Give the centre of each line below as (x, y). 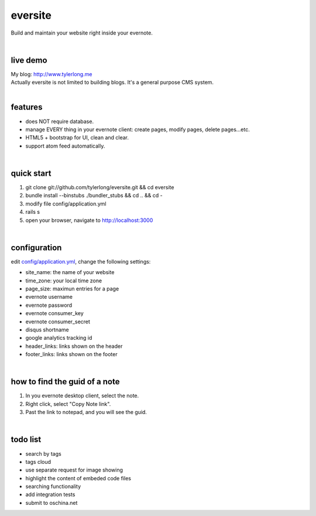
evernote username (49, 297)
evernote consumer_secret (58, 322)
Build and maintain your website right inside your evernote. (82, 33)
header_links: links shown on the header (74, 346)
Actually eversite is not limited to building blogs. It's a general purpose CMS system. (112, 83)
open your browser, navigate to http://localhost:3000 (89, 220)
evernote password (49, 305)
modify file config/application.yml (66, 204)
